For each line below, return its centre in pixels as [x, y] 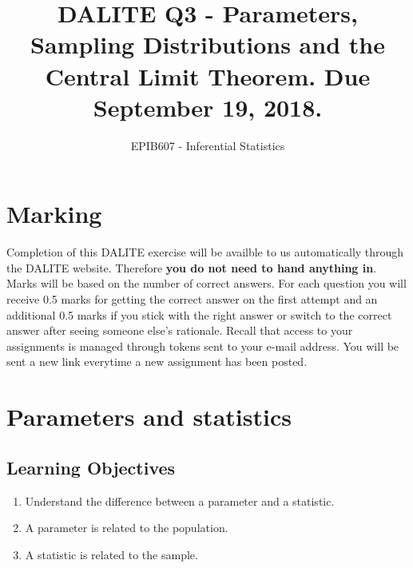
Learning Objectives [91, 467]
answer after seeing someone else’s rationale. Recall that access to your [180, 330]
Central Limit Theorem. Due [208, 75]
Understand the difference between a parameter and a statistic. [180, 500]
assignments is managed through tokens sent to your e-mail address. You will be [203, 346]
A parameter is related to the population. [127, 528]
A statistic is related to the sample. [111, 554]
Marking [54, 214]
